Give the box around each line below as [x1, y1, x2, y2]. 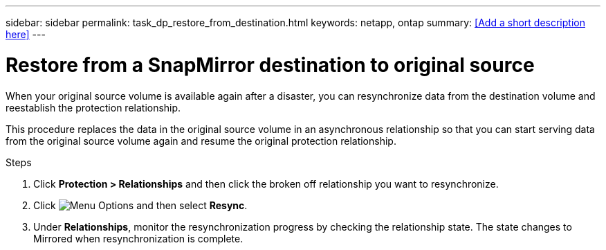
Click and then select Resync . [33, 199, 248, 211]
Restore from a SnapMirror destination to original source [6, 53, 535, 77]
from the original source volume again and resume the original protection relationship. [6, 134, 396, 147]
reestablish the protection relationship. [6, 101, 181, 114]
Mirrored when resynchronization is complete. [33, 232, 244, 244]
